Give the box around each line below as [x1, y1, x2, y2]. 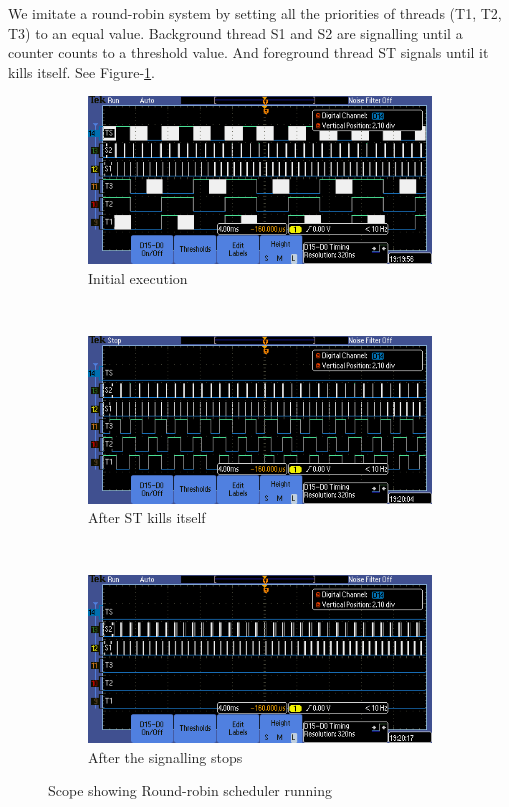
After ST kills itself [88, 507, 206, 528]
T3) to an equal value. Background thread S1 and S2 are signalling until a [8, 22, 463, 43]
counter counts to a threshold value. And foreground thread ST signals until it [8, 42, 489, 63]
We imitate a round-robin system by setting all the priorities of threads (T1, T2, [8, 3, 502, 23]
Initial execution [88, 267, 188, 288]
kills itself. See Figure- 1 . [8, 61, 156, 82]
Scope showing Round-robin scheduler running [48, 780, 333, 801]
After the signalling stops [88, 746, 243, 767]
